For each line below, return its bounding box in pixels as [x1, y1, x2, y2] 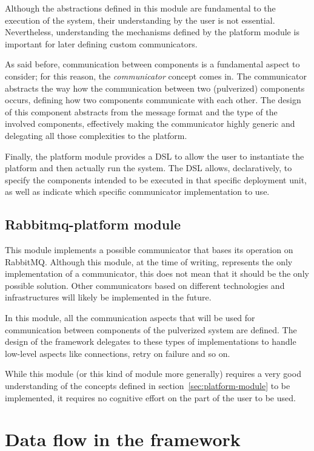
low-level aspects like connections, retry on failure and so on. [5, 347, 230, 359]
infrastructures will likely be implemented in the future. [5, 291, 212, 303]
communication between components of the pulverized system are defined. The [5, 323, 297, 336]
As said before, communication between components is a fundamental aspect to [5, 58, 300, 70]
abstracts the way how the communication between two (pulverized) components [5, 81, 305, 94]
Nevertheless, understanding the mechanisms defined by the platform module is [5, 25, 299, 38]
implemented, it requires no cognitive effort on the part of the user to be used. [5, 391, 296, 404]
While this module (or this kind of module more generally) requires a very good [5, 367, 301, 380]
